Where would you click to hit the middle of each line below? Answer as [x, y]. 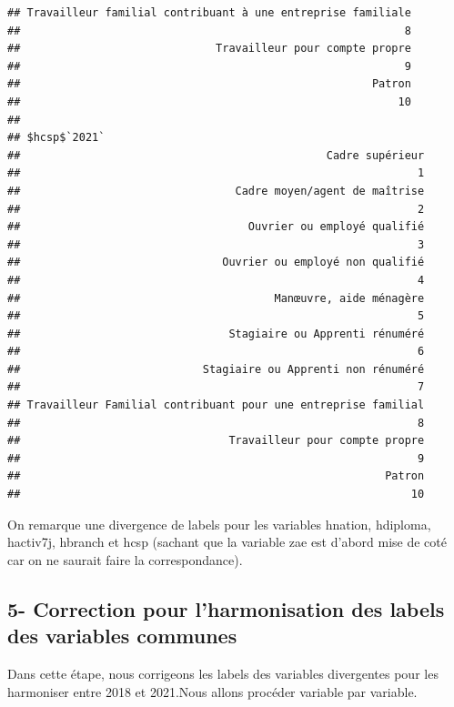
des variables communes [122, 636]
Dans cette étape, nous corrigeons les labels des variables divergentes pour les [223, 673]
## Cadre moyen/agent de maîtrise [216, 191]
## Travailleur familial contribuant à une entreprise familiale [209, 13]
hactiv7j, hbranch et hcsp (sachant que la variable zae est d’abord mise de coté [227, 542]
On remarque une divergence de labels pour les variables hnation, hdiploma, [219, 524]
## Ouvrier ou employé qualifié [216, 227]
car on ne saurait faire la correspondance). [125, 559]
